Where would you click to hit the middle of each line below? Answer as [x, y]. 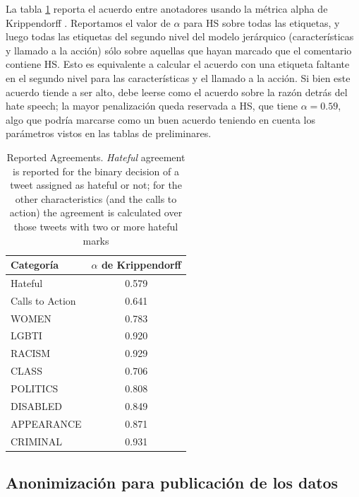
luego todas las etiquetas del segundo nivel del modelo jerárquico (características [180, 36]
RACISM [31, 353]
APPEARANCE [46, 423]
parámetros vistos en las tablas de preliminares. [109, 133]
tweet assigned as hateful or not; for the [96, 185]
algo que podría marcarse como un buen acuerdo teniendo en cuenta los [160, 119]
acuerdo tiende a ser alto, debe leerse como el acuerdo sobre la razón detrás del [177, 92]
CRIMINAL [37, 441]
